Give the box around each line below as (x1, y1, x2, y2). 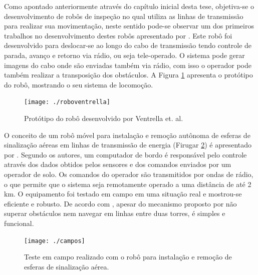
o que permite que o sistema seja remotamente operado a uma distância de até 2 (4, 178, 251, 189)
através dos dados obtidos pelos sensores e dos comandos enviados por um (4, 159, 231, 169)
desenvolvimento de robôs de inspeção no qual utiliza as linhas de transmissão (4, 10, 243, 21)
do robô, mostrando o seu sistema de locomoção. (4, 79, 153, 89)
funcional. (4, 217, 34, 228)
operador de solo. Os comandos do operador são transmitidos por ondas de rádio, (4, 168, 253, 179)
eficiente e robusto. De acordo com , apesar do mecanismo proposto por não (4, 198, 237, 208)
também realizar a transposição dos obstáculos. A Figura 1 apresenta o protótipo (4, 69, 253, 80)
